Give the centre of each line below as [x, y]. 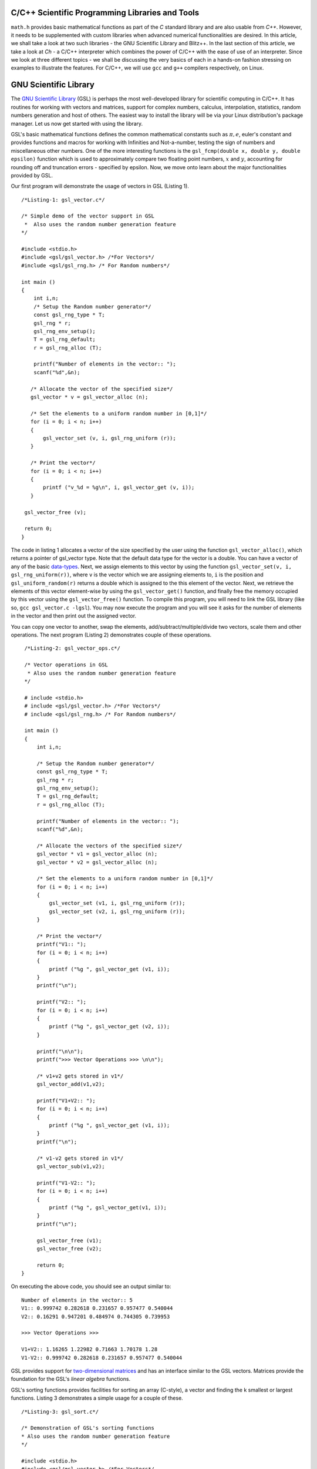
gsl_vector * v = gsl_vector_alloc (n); [89, 397]
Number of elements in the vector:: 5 [77, 1300]
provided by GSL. [32, 175]
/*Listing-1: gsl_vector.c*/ [63, 199]
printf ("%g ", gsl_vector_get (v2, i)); [109, 1027]
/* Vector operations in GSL [66, 665]
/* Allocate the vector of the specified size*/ [102, 389]
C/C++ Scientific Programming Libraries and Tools [105, 13]
